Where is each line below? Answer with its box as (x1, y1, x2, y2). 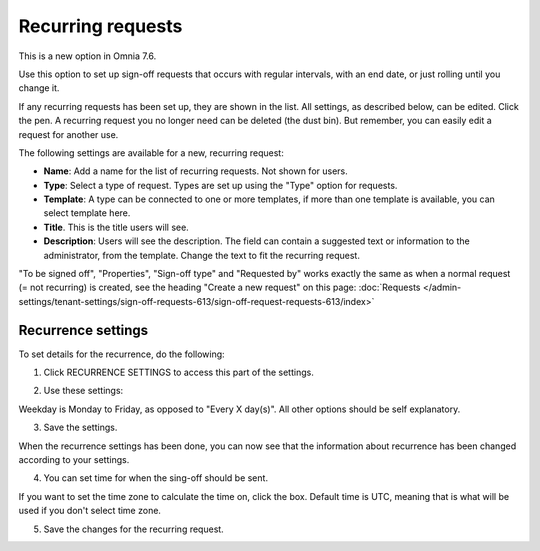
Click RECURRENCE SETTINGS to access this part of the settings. (43, 366, 314, 379)
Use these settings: (43, 385, 124, 397)
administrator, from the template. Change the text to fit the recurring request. (43, 249, 360, 261)
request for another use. (18, 128, 119, 140)
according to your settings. (18, 454, 130, 466)
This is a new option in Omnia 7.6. (18, 50, 157, 62)
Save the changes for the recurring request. (43, 523, 224, 535)
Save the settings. (43, 421, 118, 434)
